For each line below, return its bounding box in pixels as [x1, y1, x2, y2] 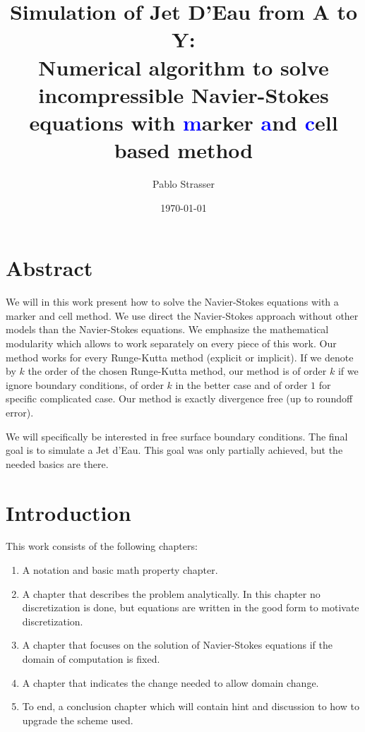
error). [6, 404, 34, 419]
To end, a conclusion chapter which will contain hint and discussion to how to [22, 699, 359, 714]
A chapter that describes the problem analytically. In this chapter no [22, 586, 321, 601]
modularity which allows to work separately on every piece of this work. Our [6, 335, 337, 350]
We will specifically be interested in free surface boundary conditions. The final [6, 428, 348, 443]
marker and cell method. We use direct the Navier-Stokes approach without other [6, 308, 359, 323]
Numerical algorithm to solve [38, 52, 329, 81]
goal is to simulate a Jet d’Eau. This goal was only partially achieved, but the [6, 443, 343, 457]
